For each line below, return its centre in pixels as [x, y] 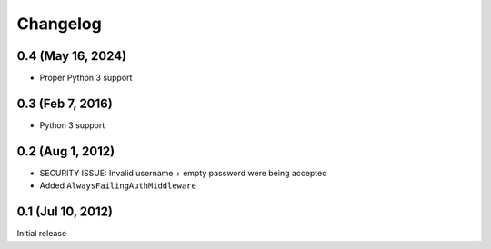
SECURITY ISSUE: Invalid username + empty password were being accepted [183, 173]
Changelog [59, 24]
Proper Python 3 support [86, 78]
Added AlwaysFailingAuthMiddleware [118, 185]
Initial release [42, 234]
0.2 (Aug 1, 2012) [66, 151]
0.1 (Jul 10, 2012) [65, 212]
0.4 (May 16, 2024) [72, 56]
